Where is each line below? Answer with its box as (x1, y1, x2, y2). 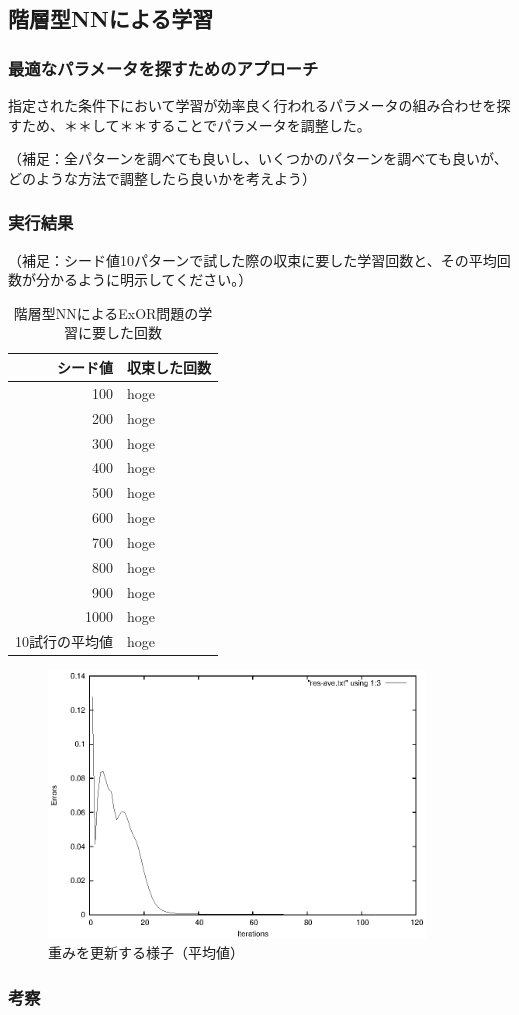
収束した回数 (127, 356, 211, 377)
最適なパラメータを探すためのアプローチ (8, 55, 319, 80)
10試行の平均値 (15, 631, 113, 652)
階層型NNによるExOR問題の (13, 302, 199, 323)
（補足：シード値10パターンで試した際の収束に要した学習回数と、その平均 (8, 249, 497, 270)
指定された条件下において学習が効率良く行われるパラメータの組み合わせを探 (8, 95, 511, 115)
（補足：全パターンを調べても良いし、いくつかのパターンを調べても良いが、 (8, 148, 508, 169)
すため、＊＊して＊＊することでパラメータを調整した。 (8, 114, 371, 135)
